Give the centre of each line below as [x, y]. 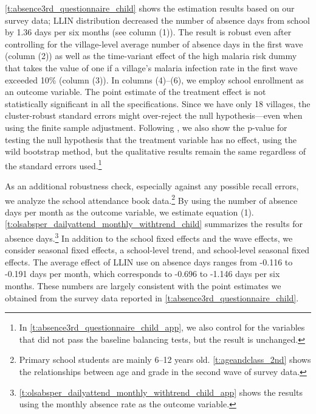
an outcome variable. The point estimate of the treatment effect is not [136, 92]
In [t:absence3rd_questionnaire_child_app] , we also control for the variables [162, 327]
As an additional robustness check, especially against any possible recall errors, [152, 185]
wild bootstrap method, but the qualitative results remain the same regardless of [155, 151]
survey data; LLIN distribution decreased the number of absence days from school [157, 20]
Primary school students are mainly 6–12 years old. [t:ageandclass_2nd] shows [165, 360]
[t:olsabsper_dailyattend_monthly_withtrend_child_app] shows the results [161, 392]
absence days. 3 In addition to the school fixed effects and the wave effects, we [149, 237]
